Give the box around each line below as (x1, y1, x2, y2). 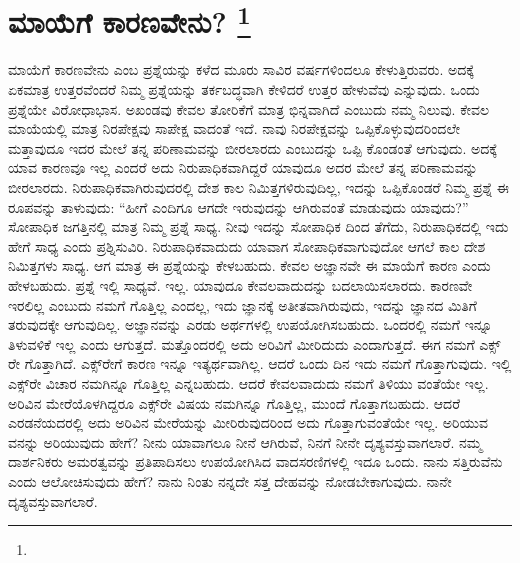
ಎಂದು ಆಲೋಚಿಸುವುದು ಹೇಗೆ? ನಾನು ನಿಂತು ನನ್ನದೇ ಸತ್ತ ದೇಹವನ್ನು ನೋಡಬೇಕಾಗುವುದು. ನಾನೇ (8, 470, 452, 491)
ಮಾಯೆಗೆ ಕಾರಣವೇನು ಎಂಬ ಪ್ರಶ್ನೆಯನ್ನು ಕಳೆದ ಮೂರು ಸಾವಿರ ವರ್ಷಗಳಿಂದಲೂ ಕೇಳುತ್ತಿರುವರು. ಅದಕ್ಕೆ (8, 59, 474, 80)
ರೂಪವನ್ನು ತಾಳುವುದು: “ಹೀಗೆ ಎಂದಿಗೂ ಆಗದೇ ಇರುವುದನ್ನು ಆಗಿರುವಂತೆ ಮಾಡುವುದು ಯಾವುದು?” (8, 196, 469, 217)
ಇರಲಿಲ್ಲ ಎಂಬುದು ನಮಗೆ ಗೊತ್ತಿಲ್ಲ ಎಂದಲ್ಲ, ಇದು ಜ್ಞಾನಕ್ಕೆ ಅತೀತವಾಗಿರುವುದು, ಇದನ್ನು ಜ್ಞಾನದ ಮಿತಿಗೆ (8, 294, 477, 315)
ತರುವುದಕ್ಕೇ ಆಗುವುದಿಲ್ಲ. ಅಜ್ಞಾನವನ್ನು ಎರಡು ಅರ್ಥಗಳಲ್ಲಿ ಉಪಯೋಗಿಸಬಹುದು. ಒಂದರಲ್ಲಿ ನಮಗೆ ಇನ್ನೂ (8, 314, 493, 335)
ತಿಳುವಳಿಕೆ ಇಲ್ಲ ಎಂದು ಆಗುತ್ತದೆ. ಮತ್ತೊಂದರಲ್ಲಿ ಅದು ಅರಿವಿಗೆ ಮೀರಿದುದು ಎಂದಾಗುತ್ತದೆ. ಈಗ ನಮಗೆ (8, 333, 475, 354)
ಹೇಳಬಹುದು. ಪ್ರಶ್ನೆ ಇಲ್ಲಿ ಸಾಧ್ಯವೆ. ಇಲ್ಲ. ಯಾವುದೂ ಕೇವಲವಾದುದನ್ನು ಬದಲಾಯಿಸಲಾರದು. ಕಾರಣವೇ (8, 274, 473, 295)
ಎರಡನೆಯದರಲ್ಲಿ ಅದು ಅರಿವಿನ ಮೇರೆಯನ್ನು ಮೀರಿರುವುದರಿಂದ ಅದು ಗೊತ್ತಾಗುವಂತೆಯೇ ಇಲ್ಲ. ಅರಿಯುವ (8, 412, 488, 433)
